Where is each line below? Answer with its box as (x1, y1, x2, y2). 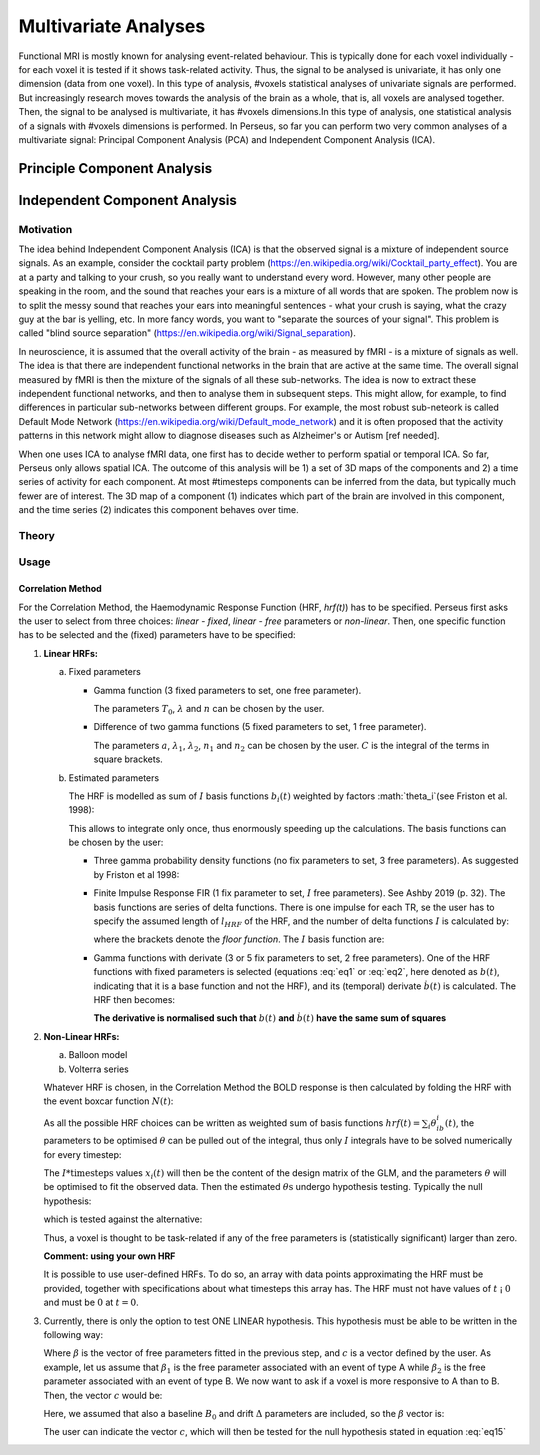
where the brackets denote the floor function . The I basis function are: (93, 933, 385, 945)
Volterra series (68, 1063, 130, 1075)
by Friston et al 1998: (93, 868, 180, 880)
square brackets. (93, 753, 164, 765)
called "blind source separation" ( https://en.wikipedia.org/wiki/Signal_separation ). (18, 327, 357, 339)
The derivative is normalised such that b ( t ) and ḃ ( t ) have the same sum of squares (93, 1012, 447, 1024)
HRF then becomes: (93, 993, 175, 1005)
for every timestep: (43, 1148, 122, 1160)
